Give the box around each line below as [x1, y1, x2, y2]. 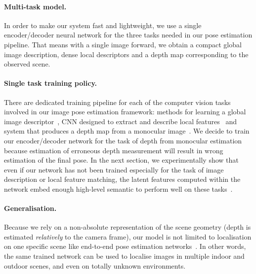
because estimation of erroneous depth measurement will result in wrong [4, 145, 223, 155]
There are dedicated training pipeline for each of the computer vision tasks [4, 97, 231, 107]
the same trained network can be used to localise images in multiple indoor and [4, 251, 245, 261]
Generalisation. [4, 203, 57, 213]
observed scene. [4, 59, 50, 69]
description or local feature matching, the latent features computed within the [4, 174, 241, 184]
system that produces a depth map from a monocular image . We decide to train [4, 126, 250, 136]
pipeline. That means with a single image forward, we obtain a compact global [4, 39, 242, 49]
